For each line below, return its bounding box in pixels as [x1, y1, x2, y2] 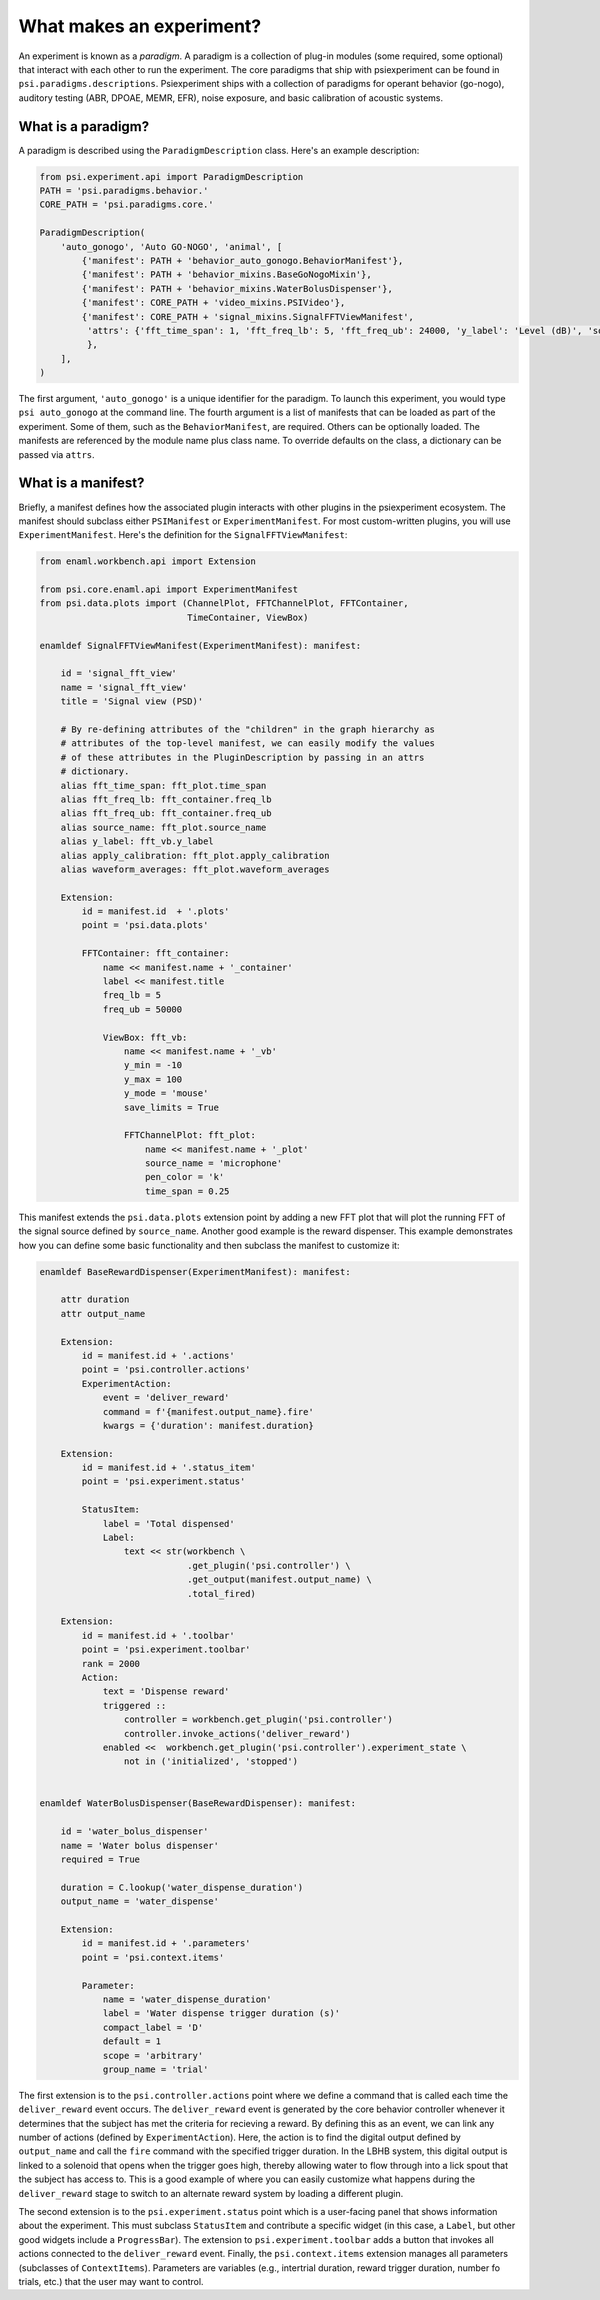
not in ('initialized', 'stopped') [123, 1756, 299, 1767]
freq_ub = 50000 [102, 1003, 183, 1015]
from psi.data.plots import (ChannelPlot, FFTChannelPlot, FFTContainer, [39, 598, 409, 609]
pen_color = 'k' [145, 1171, 225, 1183]
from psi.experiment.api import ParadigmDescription [39, 171, 304, 182]
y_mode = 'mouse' [123, 1088, 209, 1099]
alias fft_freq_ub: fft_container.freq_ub [60, 808, 272, 819]
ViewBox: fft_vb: [102, 1031, 188, 1043]
